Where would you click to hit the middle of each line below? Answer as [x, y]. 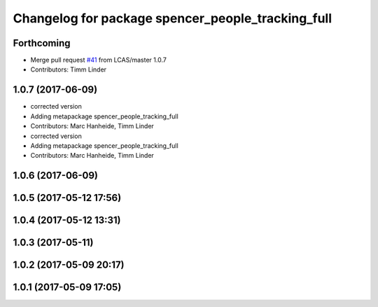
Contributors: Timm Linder [69, 69]
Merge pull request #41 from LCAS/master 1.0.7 [99, 60]
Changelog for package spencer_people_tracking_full [173, 18]
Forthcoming [42, 43]
